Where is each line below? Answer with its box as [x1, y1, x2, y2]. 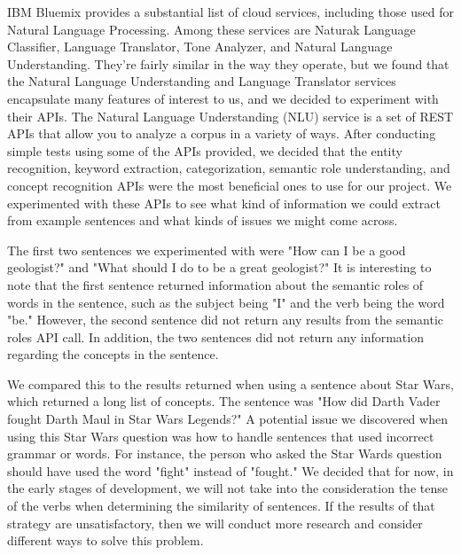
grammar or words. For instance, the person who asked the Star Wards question [7, 444, 442, 463]
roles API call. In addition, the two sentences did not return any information [7, 327, 424, 346]
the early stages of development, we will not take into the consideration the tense [7, 479, 448, 497]
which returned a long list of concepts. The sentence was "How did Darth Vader [7, 392, 441, 410]
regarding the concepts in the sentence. [7, 345, 219, 363]
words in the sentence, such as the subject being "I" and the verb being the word [7, 293, 445, 311]
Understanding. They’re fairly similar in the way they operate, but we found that [7, 54, 449, 73]
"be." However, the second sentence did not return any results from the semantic [7, 310, 444, 329]
